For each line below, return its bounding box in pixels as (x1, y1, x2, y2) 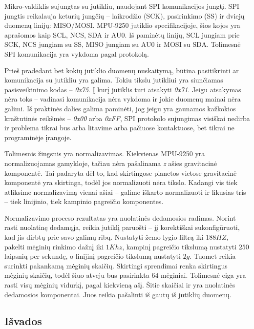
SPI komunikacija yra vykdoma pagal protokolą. (4, 48, 149, 59)
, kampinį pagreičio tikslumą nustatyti (122, 241, 237, 251)
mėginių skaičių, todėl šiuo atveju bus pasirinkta (4, 270, 149, 280)
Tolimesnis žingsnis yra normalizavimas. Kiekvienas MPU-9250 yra (4, 148, 205, 159)
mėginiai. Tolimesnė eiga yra (161, 270, 246, 280)
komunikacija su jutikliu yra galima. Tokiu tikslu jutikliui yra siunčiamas (4, 75, 223, 85)
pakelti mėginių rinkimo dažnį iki (4, 241, 104, 251)
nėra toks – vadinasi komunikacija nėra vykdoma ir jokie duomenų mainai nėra (4, 94, 241, 104)
